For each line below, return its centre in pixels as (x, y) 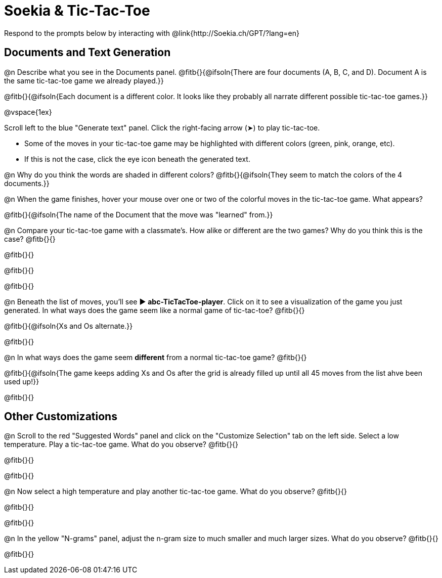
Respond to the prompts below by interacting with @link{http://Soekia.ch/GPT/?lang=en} (152, 33)
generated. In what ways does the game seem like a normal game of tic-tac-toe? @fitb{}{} (154, 310)
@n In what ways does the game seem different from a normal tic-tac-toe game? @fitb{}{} (156, 357)
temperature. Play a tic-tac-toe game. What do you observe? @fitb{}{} (121, 444)
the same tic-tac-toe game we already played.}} (84, 80)
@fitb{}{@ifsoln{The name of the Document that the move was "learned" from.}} (139, 214)
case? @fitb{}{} (30, 239)
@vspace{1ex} (28, 112)
